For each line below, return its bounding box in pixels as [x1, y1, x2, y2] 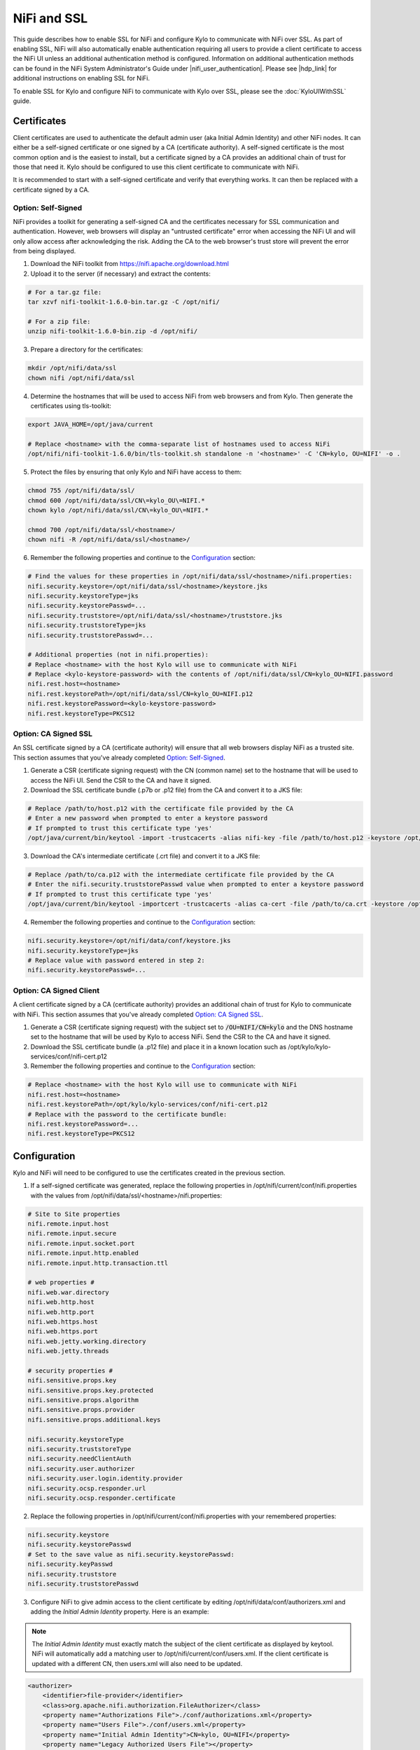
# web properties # [27, 1278, 94, 1287]
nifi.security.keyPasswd [27, 1560, 113, 1568]
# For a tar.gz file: [27, 288, 102, 296]
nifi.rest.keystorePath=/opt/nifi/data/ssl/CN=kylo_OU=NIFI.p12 [27, 689, 253, 698]
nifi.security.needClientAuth [27, 1455, 132, 1463]
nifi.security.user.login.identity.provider [27, 1474, 183, 1483]
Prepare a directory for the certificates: [30, 345, 143, 353]
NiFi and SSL [13, 10, 88, 26]
